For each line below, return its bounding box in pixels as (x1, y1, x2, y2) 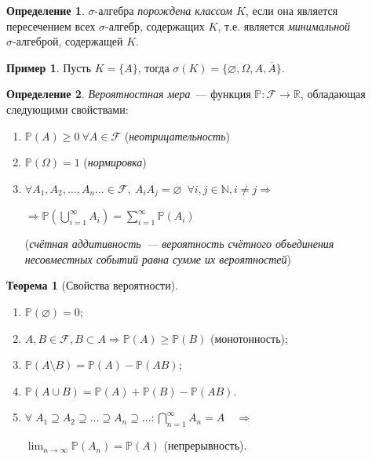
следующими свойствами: (6, 100, 129, 117)
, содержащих (140, 17, 205, 34)
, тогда (137, 59, 170, 75)
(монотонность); (210, 330, 288, 346)
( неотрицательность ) (124, 127, 230, 144)
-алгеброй (13, 37, 59, 49)
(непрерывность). (163, 437, 247, 454)
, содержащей (58, 33, 123, 49)
